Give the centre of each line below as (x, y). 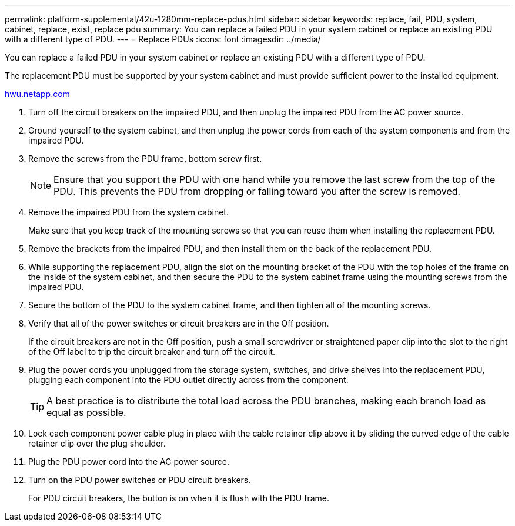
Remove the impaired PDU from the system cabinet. (128, 212)
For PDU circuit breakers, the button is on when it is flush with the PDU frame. (179, 498)
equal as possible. (86, 412)
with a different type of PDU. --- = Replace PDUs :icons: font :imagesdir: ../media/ (163, 39)
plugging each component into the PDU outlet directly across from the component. (188, 380)
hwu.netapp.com (37, 94)
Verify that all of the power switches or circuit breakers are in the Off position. (179, 323)
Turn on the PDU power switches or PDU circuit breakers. (140, 480)
